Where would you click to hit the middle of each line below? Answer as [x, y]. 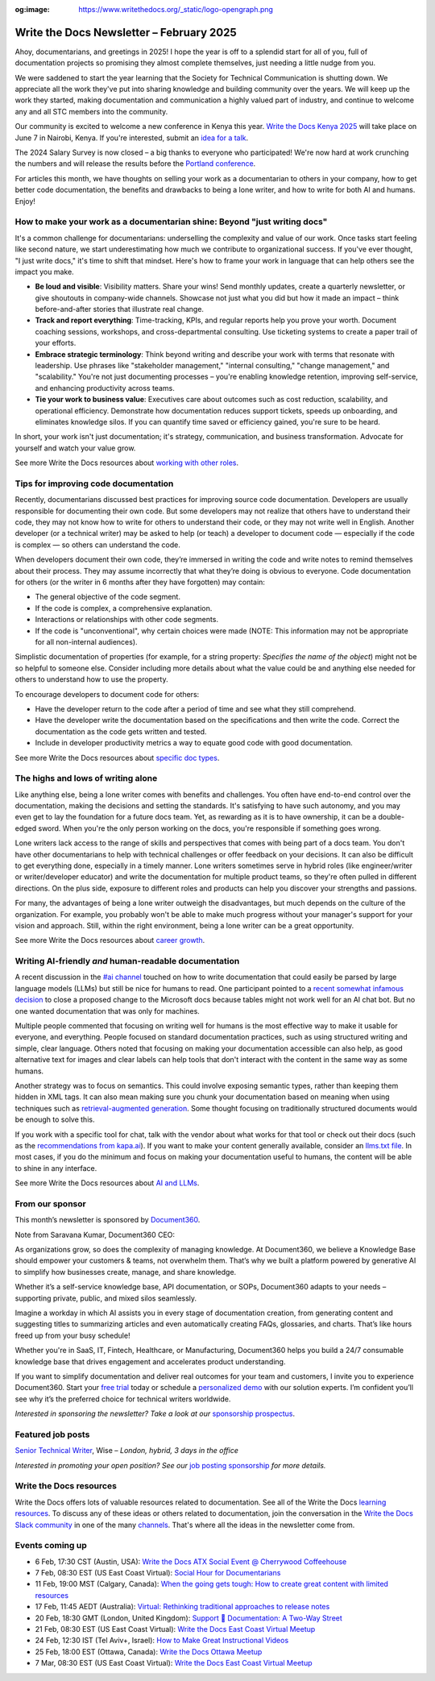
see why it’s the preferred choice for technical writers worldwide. [123, 1399]
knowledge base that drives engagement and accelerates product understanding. [150, 1361]
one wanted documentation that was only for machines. [108, 1011]
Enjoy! [25, 201]
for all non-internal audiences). [86, 641]
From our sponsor [50, 1203]
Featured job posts [52, 1434]
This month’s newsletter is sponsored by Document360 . [108, 1220]
